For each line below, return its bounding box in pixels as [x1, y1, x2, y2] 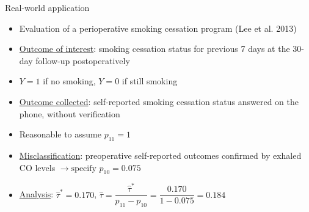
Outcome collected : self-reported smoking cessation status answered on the [19, 95, 299, 108]
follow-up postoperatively [35, 54, 130, 67]
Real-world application [5, 1, 90, 13]
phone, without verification [19, 107, 120, 120]
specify [71, 164, 96, 173]
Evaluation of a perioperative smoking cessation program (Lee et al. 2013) [19, 21, 297, 34]
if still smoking [122, 75, 178, 87]
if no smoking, [43, 75, 96, 87]
